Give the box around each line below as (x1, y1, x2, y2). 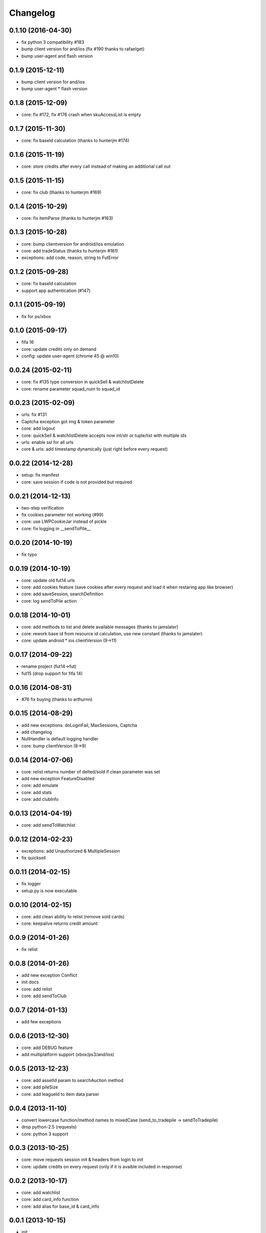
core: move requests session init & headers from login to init (21, 1157, 143, 1162)
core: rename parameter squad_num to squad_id (21, 386, 120, 392)
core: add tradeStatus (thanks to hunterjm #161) (21, 248, 118, 254)
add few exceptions (21, 1018, 62, 1024)
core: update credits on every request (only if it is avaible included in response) (21, 1163, 182, 1169)
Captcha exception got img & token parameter (21, 418, 115, 424)
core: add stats (21, 789, 52, 795)
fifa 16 (21, 339, 34, 345)
